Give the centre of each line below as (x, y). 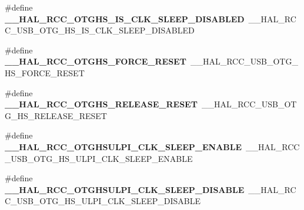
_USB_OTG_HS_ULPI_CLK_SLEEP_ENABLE (99, 158)
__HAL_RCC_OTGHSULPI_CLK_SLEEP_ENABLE (123, 146)
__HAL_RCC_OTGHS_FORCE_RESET (96, 61)
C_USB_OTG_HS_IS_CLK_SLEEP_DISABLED (100, 30)
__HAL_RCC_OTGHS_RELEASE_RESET (101, 104)
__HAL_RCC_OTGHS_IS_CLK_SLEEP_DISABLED (125, 18)
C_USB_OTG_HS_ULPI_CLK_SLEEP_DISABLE (103, 201)
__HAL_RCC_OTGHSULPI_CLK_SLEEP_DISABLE (125, 189)
